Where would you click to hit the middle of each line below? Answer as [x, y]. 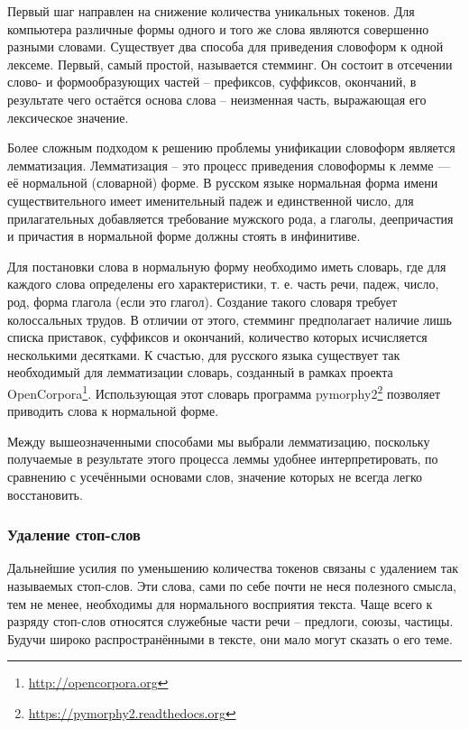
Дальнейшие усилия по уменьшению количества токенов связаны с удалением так [233, 568]
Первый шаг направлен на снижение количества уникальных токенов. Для [211, 11]
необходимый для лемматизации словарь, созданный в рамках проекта [200, 372]
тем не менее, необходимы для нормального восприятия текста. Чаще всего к [220, 603]
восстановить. [45, 494]
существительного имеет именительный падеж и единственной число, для [211, 200]
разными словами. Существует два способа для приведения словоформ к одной [225, 46]
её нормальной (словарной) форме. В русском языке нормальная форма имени [223, 183]
